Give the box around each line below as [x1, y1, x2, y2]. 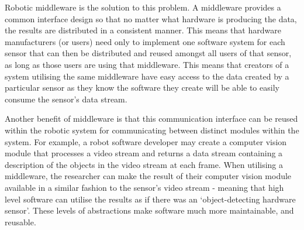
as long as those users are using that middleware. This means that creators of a [5, 58, 289, 70]
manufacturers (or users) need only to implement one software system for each [5, 35, 285, 47]
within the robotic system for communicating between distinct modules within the [5, 123, 299, 136]
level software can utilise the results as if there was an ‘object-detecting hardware [5, 193, 296, 205]
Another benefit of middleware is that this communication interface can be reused [5, 112, 298, 125]
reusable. [5, 215, 36, 228]
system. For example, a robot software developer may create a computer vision [5, 135, 287, 147]
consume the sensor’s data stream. [5, 92, 127, 105]
